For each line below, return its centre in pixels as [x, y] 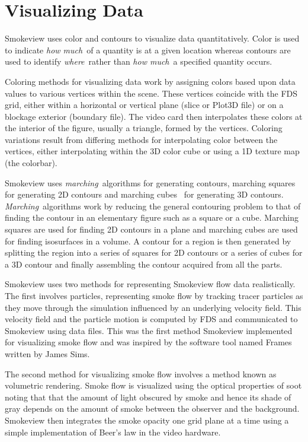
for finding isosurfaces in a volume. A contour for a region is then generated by [148, 241]
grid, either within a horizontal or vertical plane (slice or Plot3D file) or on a [144, 105]
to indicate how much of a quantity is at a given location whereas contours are [148, 50]
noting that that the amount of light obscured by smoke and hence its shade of [148, 397]
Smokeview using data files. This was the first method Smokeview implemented [149, 330]
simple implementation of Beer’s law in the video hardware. [113, 432]
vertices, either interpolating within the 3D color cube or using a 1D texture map [152, 151]
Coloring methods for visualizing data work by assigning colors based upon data [150, 81]
